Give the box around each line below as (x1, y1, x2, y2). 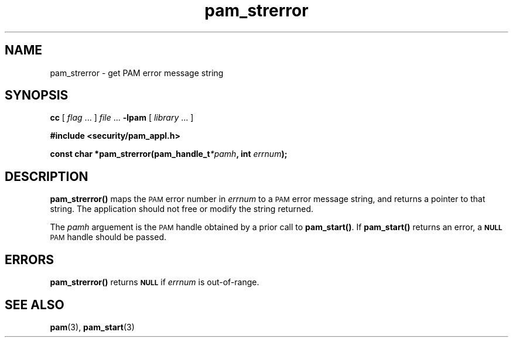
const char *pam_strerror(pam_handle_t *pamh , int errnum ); (50, 149, 288, 159)
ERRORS (5, 252, 54, 267)
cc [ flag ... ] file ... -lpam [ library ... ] (50, 112, 194, 123)
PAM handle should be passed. (50, 232, 167, 242)
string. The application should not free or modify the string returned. (50, 204, 313, 214)
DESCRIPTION (5, 169, 88, 184)
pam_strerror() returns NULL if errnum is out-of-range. (50, 277, 259, 288)
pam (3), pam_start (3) (50, 322, 135, 332)
